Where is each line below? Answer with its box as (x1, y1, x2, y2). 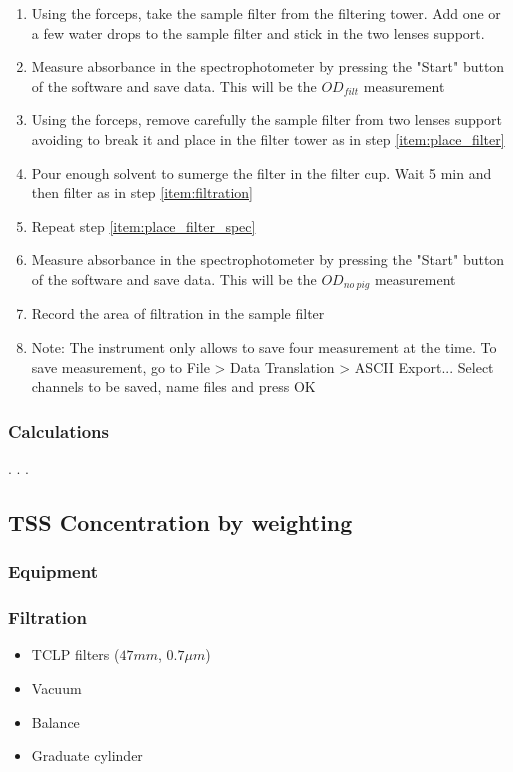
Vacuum (31, 678, 82, 699)
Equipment (8, 559, 98, 584)
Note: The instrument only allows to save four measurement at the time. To (31, 336, 497, 357)
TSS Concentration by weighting (8, 506, 353, 537)
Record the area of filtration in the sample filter (31, 303, 325, 324)
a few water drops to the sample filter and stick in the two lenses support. (31, 22, 485, 43)
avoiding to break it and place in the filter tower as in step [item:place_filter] (31, 128, 505, 149)
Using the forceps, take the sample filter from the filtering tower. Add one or (31, 3, 501, 23)
